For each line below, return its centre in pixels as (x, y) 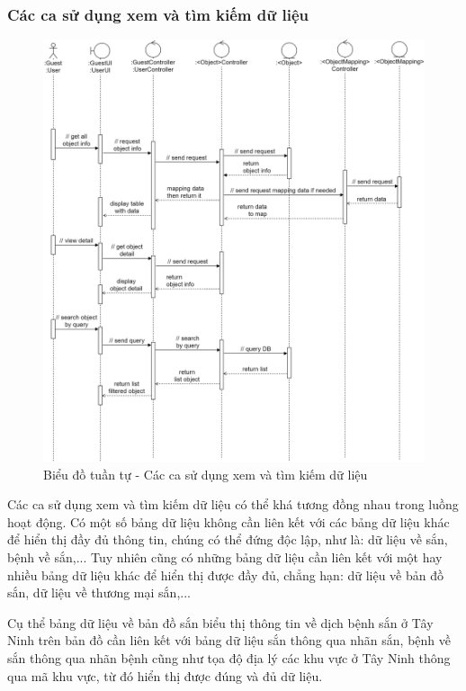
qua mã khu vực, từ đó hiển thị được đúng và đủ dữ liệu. (165, 675)
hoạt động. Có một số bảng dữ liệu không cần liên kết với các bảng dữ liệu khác (229, 521)
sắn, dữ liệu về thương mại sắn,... (99, 592)
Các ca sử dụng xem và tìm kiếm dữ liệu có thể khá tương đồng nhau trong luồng (233, 504)
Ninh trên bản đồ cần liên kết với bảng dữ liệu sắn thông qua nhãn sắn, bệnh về (229, 640)
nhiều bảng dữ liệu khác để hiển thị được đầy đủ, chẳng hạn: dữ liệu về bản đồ (226, 574)
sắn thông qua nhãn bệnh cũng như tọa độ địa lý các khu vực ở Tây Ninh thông (229, 658)
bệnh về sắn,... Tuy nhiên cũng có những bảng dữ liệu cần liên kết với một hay (225, 557)
